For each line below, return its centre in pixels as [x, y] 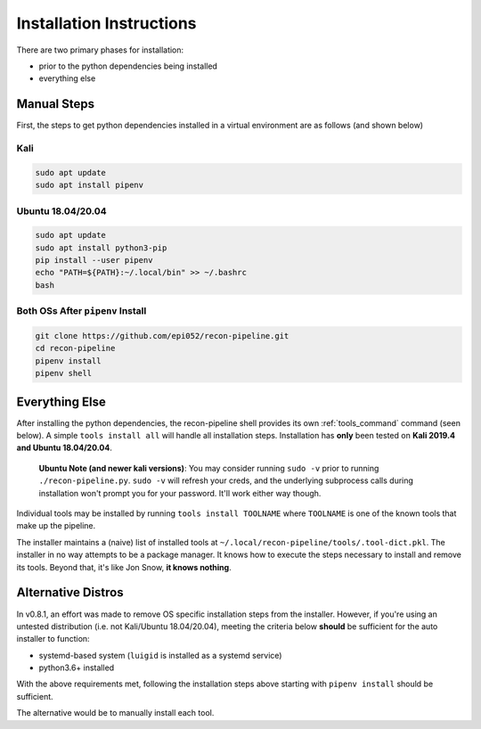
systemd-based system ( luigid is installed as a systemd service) [160, 655]
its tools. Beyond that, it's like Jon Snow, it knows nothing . [124, 567]
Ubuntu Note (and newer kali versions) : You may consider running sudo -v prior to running [209, 468]
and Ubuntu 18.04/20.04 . [65, 448]
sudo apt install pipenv [90, 185]
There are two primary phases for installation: [100, 50]
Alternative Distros [70, 593]
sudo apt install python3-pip [101, 248]
